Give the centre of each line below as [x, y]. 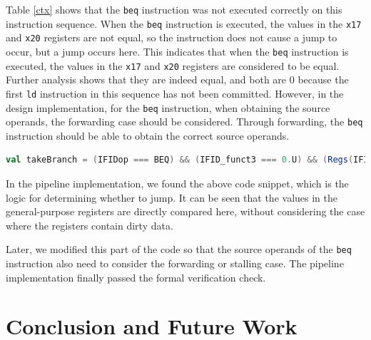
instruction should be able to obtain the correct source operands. [148, 135]
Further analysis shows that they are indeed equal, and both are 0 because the [177, 79]
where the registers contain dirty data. [90, 225]
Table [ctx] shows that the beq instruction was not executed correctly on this [174, 9]
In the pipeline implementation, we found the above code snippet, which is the [177, 184]
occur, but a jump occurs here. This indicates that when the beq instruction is [177, 51]
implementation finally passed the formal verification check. [136, 277]
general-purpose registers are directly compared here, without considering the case [185, 211]
